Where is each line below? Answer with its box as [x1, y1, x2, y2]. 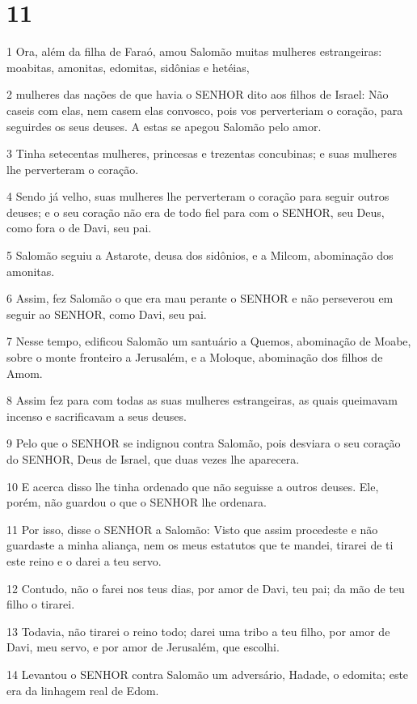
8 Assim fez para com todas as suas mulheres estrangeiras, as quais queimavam [6, 392, 398, 409]
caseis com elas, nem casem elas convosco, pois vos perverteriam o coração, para [6, 101, 403, 118]
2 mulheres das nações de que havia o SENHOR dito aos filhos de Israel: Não [6, 86, 389, 103]
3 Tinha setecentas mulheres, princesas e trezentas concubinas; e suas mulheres [6, 145, 398, 162]
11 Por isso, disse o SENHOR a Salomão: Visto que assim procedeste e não [6, 520, 378, 537]
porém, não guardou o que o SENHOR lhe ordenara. [6, 494, 267, 511]
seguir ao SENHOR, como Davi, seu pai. [6, 305, 207, 322]
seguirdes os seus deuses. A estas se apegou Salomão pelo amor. [6, 117, 322, 134]
